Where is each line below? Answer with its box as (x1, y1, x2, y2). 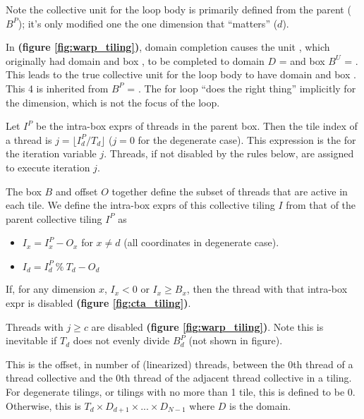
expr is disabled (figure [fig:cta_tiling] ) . (6, 295, 191, 310)
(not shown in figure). (188, 333, 283, 348)
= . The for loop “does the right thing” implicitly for (127, 80, 356, 95)
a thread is (6, 132, 52, 147)
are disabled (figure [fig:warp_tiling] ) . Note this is (91, 319, 324, 334)
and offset (55, 183, 98, 198)
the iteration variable (6, 146, 97, 161)
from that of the (286, 198, 356, 212)
